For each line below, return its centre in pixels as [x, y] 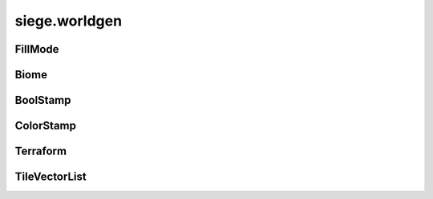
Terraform [41, 151]
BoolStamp [43, 100]
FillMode [37, 49]
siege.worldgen [69, 21]
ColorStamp [45, 126]
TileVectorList [51, 177]
